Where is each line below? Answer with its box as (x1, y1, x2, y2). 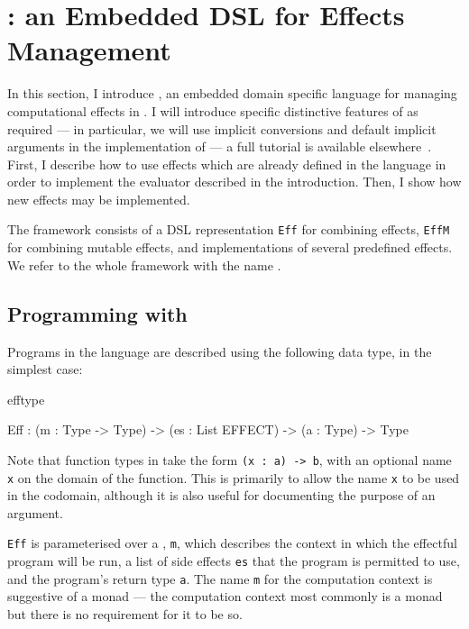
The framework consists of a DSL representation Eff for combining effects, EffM (7, 220, 450, 239)
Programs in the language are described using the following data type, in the (7, 342, 432, 360)
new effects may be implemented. (7, 189, 190, 208)
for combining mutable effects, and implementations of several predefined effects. (7, 238, 453, 257)
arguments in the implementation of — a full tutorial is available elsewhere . (7, 137, 432, 156)
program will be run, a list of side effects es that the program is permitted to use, (7, 552, 460, 570)
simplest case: (7, 360, 83, 378)
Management (7, 32, 171, 68)
